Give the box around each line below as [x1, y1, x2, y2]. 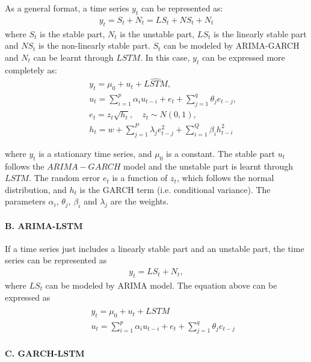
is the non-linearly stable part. [38, 39, 150, 52]
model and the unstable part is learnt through [123, 159, 293, 172]
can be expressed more [202, 51, 285, 63]
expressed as [5, 290, 51, 303]
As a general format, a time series [5, 2, 129, 14]
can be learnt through [33, 51, 114, 63]
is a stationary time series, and [38, 147, 152, 159]
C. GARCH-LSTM [5, 347, 85, 360]
